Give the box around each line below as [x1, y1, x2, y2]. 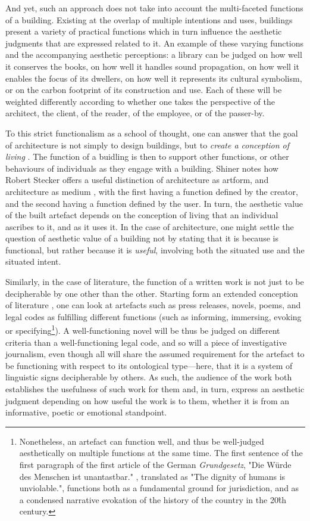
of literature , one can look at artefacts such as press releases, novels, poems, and [5, 299, 301, 311]
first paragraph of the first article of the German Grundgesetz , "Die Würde [19, 458, 292, 471]
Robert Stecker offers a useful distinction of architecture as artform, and [5, 173, 269, 186]
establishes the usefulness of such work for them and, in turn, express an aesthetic [5, 383, 305, 395]
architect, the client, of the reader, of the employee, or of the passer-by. [5, 107, 265, 119]
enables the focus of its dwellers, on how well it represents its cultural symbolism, [5, 72, 302, 84]
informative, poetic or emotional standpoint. [5, 406, 167, 418]
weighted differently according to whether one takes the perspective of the [5, 95, 275, 107]
